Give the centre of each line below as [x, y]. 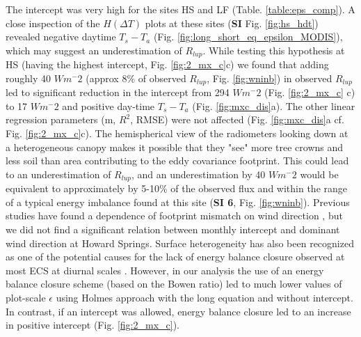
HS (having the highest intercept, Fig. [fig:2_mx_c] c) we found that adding [167, 64]
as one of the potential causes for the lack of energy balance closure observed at [175, 257]
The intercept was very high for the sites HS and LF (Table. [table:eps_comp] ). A [180, 9]
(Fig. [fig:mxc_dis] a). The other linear [274, 105]
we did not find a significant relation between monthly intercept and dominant [173, 229]
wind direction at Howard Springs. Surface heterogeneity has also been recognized [180, 243]
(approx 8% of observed [136, 78]
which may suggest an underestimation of [94, 50]
